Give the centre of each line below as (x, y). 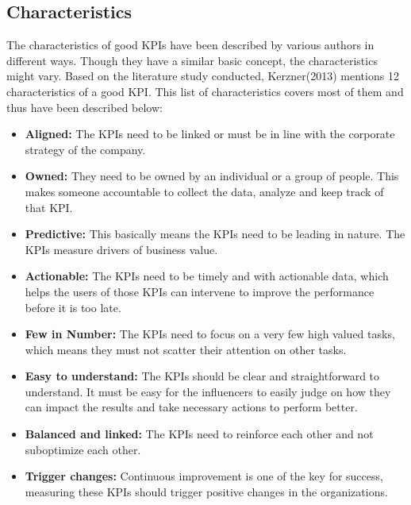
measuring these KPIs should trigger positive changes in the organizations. (206, 491)
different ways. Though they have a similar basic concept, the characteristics (192, 60)
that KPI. (49, 207)
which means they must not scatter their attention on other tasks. (186, 349)
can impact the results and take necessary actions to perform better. (191, 407)
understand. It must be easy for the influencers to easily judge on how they (208, 391)
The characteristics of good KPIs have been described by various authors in (190, 45)
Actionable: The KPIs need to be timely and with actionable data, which (207, 276)
